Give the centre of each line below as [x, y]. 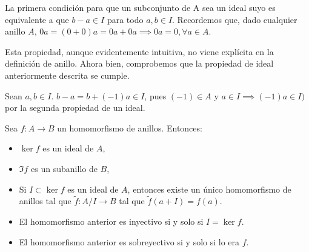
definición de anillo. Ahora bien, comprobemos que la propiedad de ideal [139, 63]
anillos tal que [45, 201]
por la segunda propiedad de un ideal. [75, 108]
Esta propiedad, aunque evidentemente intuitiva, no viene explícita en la [139, 51]
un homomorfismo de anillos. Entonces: [130, 128]
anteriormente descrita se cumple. [67, 75]
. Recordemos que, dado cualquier [235, 19]
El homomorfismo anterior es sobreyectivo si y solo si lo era [129, 241]
